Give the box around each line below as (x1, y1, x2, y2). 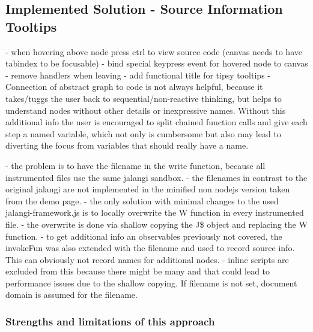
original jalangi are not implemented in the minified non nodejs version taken (5, 183, 290, 195)
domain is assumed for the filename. (5, 288, 138, 301)
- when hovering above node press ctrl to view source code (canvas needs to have (5, 45, 302, 58)
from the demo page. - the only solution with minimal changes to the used (5, 194, 279, 207)
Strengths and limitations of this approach (5, 313, 215, 328)
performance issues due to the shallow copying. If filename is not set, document (5, 276, 297, 289)
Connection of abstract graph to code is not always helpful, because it (5, 80, 263, 93)
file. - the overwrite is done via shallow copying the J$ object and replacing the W (5, 218, 308, 230)
